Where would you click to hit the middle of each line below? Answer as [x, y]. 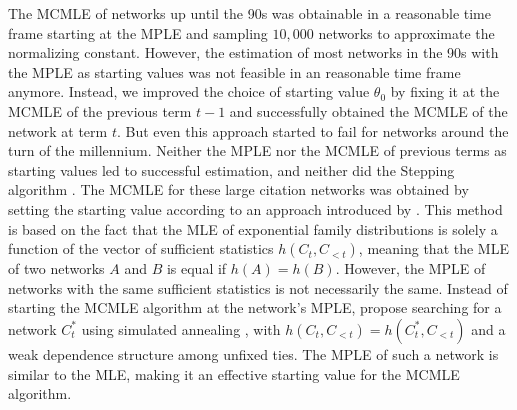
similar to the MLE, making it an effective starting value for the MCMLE [234, 373]
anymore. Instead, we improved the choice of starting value [189, 91]
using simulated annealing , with [181, 328]
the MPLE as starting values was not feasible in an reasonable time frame [234, 71]
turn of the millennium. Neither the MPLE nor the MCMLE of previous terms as [257, 150]
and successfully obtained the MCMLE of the [368, 110]
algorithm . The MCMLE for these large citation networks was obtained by [238, 189]
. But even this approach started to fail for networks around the [312, 130]
